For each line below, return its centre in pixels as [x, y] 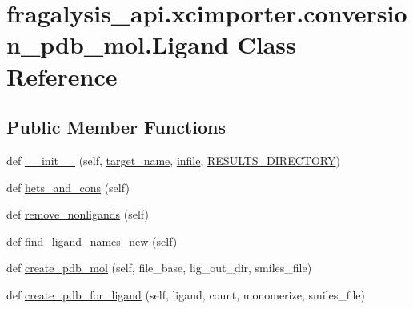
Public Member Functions [116, 127]
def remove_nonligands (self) [78, 214]
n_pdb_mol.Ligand [118, 44]
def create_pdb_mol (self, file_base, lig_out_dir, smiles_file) [159, 268]
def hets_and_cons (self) [68, 187]
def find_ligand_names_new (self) [92, 241]
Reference [62, 76]
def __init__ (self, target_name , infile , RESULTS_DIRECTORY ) [173, 160]
